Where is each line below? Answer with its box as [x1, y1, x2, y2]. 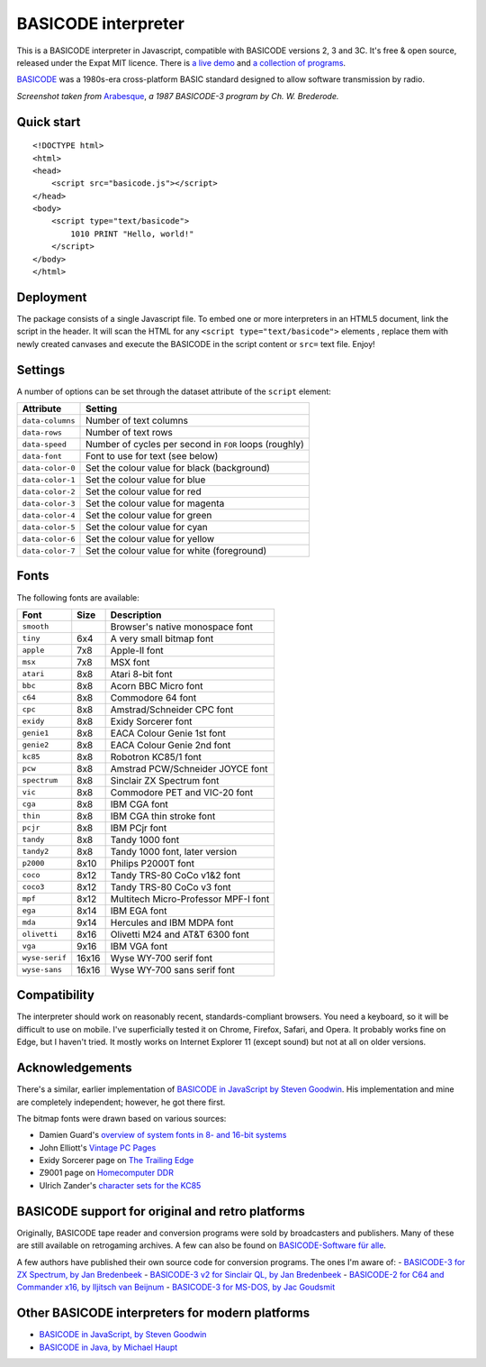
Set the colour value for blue [85, 473, 206, 486]
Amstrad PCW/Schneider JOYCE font [110, 762, 268, 775]
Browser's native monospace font [110, 620, 254, 633]
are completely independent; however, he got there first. [16, 1096, 226, 1107]
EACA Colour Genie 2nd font [110, 739, 231, 751]
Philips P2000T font [110, 857, 195, 869]
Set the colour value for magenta [85, 497, 225, 509]
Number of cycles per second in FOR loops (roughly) [85, 438, 305, 451]
